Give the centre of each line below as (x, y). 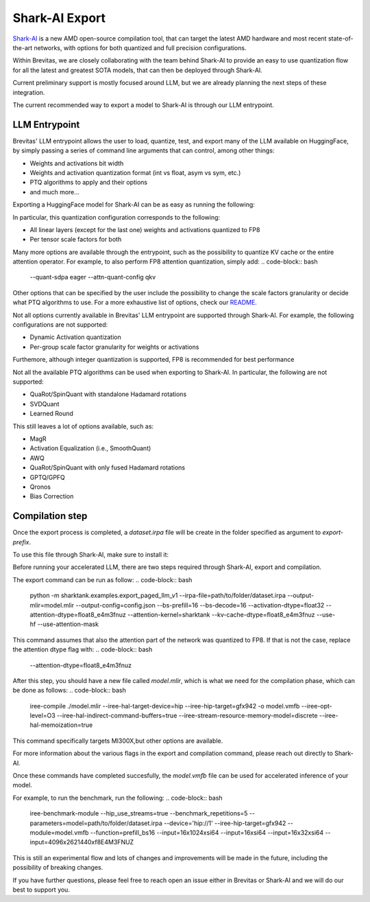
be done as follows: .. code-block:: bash (69, 691)
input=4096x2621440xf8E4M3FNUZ (82, 842)
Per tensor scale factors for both (76, 240)
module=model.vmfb (59, 832)
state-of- (341, 38)
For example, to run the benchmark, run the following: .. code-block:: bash (118, 798)
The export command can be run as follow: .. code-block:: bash (102, 579)
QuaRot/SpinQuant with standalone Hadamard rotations (108, 394)
